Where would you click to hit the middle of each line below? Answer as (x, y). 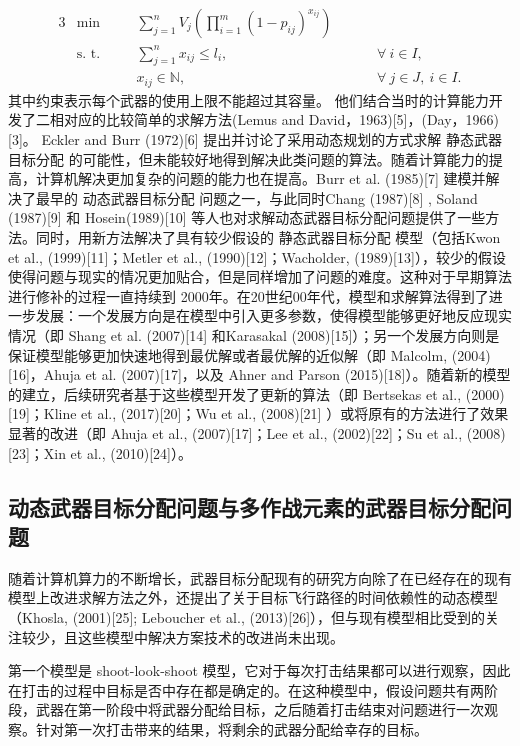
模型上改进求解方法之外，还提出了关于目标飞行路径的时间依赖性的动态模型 (253, 597)
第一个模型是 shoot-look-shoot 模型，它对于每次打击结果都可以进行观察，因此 (259, 670)
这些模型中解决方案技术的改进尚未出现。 (210, 636)
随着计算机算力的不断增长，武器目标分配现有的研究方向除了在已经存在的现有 (260, 577)
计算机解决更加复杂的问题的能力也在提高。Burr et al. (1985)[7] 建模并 (260, 178)
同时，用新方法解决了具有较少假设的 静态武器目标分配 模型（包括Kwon (268, 237)
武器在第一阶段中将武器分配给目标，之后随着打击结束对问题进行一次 (259, 709)
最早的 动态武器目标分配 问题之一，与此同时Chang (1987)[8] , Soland (256, 197)
